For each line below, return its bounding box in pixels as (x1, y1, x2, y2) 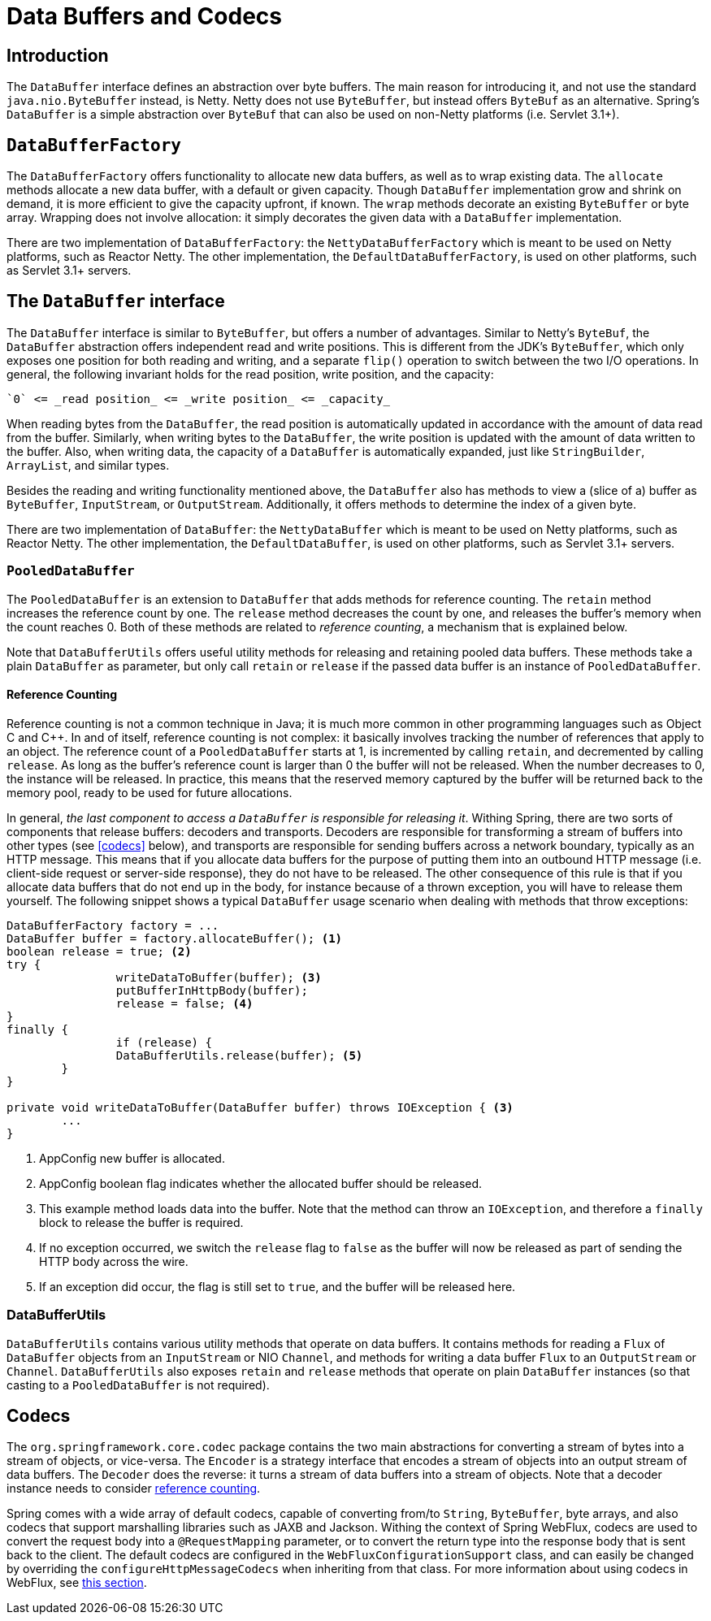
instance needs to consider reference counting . (7, 1481, 261, 1496)
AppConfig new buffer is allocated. (39, 1151, 225, 1165)
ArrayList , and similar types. (7, 457, 170, 472)
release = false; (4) (115, 996, 254, 1010)
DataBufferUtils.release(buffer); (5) (115, 1048, 363, 1062)
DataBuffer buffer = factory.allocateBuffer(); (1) (7, 931, 343, 945)
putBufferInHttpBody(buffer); (115, 983, 308, 997)
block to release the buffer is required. (39, 1215, 244, 1229)
